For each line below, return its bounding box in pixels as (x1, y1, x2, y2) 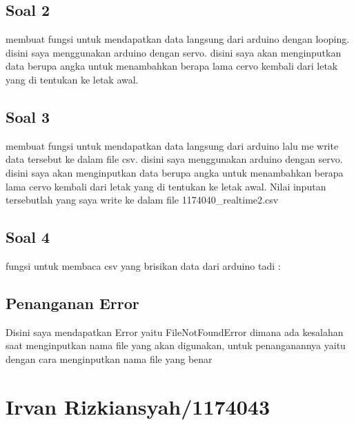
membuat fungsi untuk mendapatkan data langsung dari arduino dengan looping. (6, 32, 350, 46)
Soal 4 (6, 226, 50, 248)
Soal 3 (6, 106, 50, 127)
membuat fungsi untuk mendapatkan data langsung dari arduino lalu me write (6, 138, 339, 152)
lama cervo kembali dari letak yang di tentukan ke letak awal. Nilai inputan (6, 179, 326, 193)
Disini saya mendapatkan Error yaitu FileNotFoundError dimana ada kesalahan (6, 324, 344, 339)
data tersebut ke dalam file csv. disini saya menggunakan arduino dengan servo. (6, 152, 343, 166)
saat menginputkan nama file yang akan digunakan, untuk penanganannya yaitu (6, 338, 346, 353)
